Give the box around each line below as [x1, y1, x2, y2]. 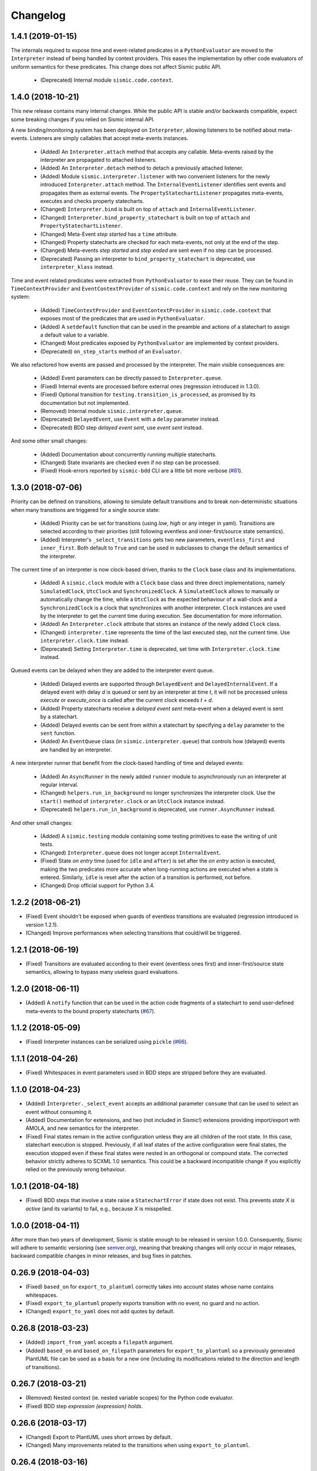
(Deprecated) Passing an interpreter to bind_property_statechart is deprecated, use [40, 255, 255, 262]
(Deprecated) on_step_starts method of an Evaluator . [40, 348, 182, 355]
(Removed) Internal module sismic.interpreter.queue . [40, 408, 183, 415]
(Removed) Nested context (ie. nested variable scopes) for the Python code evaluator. [25, 1395, 234, 1402]
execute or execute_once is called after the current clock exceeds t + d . [40, 697, 214, 704]
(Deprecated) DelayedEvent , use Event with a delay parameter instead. [40, 415, 220, 423]
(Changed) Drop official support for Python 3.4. [40, 882, 155, 889]
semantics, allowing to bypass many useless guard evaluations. [25, 969, 179, 976]
